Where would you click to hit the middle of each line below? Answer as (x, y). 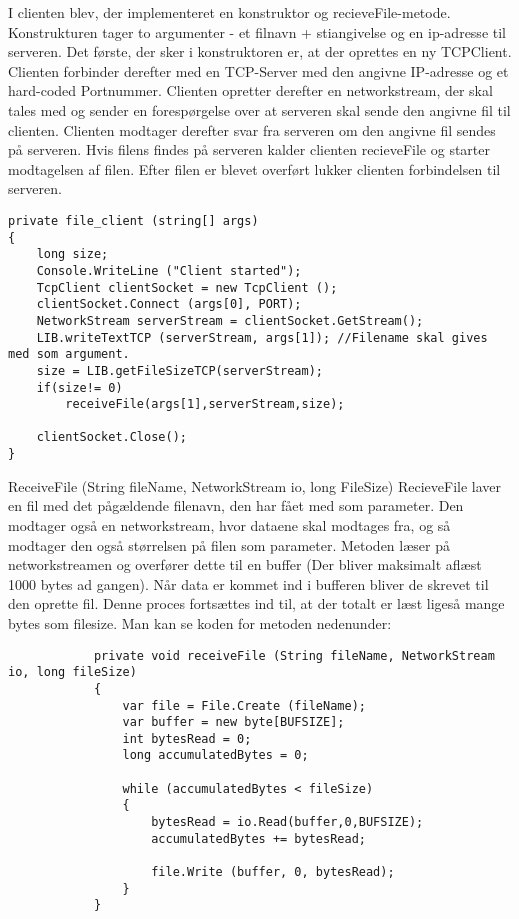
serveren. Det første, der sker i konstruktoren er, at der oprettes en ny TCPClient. (260, 51)
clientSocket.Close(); (111, 437)
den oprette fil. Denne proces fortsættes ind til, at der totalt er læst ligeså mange (256, 603)
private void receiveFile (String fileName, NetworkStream (294, 655)
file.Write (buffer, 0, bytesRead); (273, 872)
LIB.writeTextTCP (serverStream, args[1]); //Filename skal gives (262, 337)
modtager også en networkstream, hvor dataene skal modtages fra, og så (229, 524)
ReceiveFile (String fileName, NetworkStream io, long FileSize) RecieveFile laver (255, 485)
